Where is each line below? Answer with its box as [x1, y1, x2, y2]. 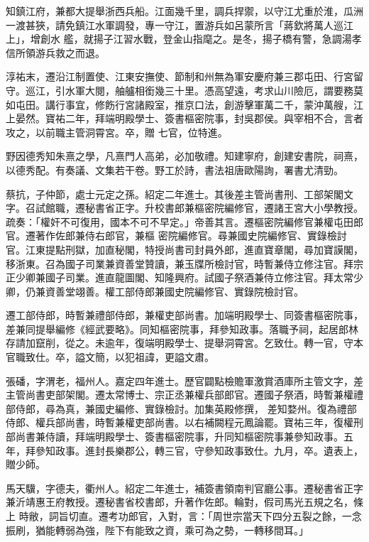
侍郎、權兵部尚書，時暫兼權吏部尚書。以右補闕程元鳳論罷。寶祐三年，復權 [6, 415, 353, 430]
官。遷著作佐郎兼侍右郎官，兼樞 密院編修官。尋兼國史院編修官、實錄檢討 [6, 228, 347, 243]
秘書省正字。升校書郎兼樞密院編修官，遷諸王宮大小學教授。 [84, 200, 363, 215]
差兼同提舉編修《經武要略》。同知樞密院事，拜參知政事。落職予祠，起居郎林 [6, 321, 358, 336]
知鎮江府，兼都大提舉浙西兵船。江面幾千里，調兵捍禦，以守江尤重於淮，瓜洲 [6, 4, 363, 18]
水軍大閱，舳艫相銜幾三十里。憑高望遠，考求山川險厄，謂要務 [65, 82, 353, 97]
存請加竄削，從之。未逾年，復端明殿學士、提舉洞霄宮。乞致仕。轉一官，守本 [6, 335, 363, 350]
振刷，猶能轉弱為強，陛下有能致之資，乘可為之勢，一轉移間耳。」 [6, 522, 309, 537]
